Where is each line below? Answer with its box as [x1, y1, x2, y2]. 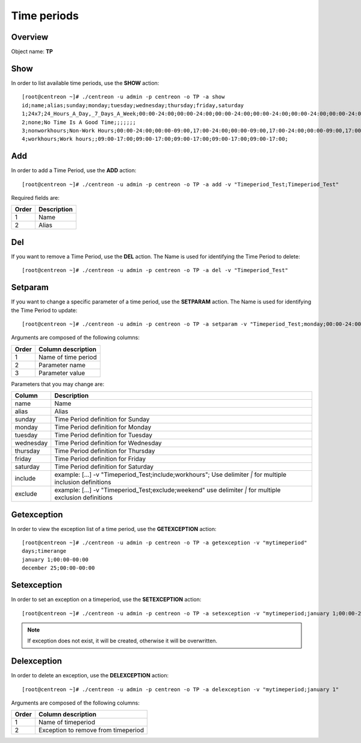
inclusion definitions [54, 478, 111, 487]
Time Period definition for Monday [54, 423, 152, 432]
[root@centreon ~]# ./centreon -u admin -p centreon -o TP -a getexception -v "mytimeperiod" [22, 539, 307, 546]
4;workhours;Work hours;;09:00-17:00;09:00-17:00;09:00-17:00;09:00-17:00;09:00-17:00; [22, 135, 289, 143]
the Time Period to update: [11, 306, 78, 314]
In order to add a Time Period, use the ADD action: [11, 167, 137, 174]
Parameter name [38, 361, 86, 369]
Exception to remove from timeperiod [38, 726, 144, 735]
